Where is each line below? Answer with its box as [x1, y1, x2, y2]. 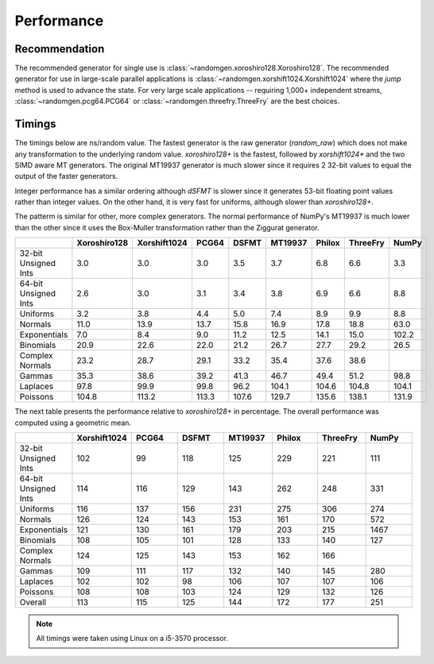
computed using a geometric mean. [14, 418, 131, 427]
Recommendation [14, 42, 105, 56]
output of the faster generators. [14, 172, 118, 181]
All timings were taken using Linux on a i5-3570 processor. [36, 634, 228, 643]
